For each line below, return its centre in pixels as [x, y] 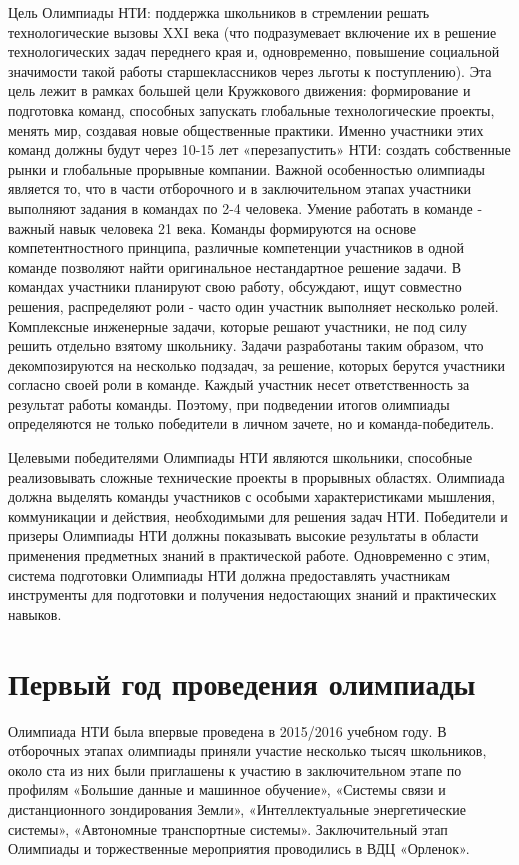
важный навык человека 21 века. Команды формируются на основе [212, 227]
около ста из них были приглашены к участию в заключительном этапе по [235, 769]
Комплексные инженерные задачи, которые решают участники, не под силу [237, 325]
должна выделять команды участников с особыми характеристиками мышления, [252, 496]
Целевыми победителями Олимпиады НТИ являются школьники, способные [240, 457]
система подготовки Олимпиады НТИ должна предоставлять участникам [229, 574]
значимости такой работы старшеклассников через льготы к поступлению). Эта [250, 70]
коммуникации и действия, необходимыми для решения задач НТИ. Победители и [258, 515]
